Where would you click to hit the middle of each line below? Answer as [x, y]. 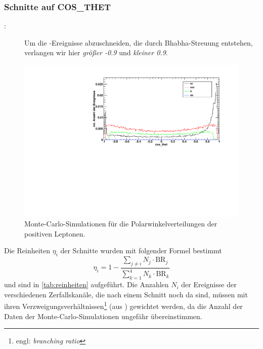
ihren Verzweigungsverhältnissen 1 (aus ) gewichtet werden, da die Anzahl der [123, 305]
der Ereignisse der [209, 284]
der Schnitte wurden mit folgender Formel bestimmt [141, 250]
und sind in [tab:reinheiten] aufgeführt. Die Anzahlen [86, 284]
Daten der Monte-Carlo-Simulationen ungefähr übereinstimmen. [103, 316]
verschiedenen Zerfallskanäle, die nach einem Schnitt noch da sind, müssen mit [126, 294]
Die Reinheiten [27, 250]
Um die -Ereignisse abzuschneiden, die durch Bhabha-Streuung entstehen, [139, 42]
